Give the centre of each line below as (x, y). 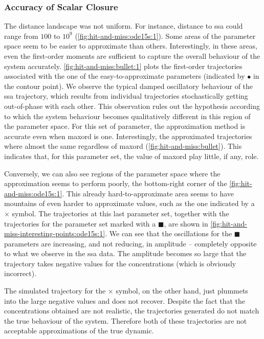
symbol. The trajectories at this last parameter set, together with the (120, 213)
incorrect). (20, 273)
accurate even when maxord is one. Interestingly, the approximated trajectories (128, 136)
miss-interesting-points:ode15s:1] (55, 233)
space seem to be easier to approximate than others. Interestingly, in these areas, (131, 46)
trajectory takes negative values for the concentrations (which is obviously (120, 263)
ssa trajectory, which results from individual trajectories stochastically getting (126, 96)
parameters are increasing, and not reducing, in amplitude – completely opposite (130, 243)
